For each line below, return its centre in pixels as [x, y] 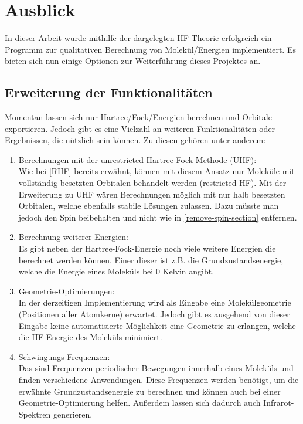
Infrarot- [279, 403]
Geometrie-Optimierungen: [67, 291]
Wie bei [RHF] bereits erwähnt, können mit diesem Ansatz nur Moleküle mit [156, 171]
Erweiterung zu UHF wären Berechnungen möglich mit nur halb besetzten [152, 194]
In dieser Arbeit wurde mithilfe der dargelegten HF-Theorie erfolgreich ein [138, 38]
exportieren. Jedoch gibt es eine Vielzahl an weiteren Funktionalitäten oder [140, 128]
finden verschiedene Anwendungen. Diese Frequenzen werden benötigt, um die [159, 379]
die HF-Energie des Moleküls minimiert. [90, 337]
